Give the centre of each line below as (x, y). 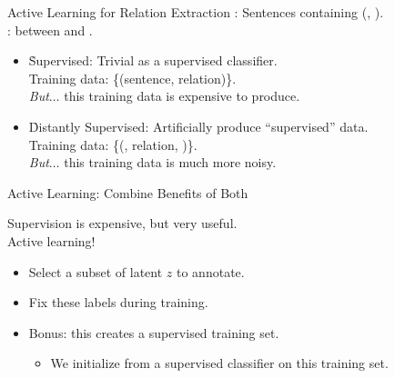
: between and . (50, 30)
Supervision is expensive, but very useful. (122, 223)
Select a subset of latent (96, 271)
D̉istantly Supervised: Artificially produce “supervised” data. (198, 126)
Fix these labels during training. (118, 302)
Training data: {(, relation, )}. (113, 144)
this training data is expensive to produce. (182, 96)
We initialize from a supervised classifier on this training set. (219, 363)
